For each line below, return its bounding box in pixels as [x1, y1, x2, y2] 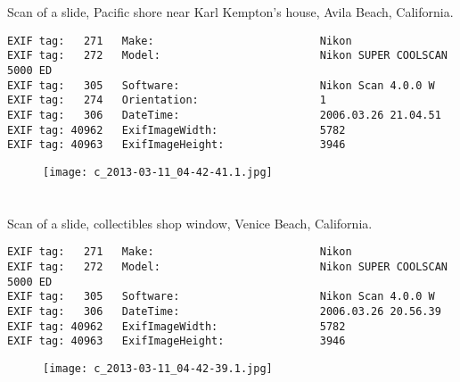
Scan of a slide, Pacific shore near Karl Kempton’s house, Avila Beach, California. [7, 3, 454, 21]
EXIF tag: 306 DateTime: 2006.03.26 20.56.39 [7, 305, 441, 319]
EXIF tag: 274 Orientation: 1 [7, 94, 326, 107]
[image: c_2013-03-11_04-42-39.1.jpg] [43, 362, 273, 376]
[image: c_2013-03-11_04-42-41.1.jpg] [43, 166, 273, 179]
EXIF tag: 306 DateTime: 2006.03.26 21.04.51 [7, 109, 441, 122]
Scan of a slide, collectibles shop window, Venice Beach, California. [7, 213, 373, 232]
